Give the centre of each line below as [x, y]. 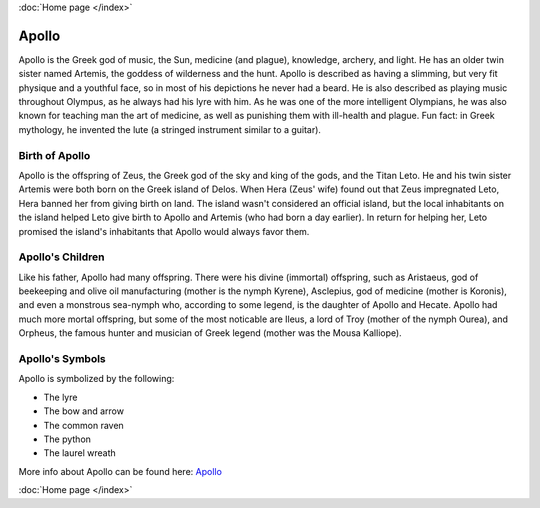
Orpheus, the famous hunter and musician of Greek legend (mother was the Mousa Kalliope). [210, 333]
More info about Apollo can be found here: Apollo [120, 471]
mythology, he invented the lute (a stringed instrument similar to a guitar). [170, 129]
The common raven [83, 425]
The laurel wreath [79, 453]
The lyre [60, 397]
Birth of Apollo [54, 155]
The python [67, 439]
